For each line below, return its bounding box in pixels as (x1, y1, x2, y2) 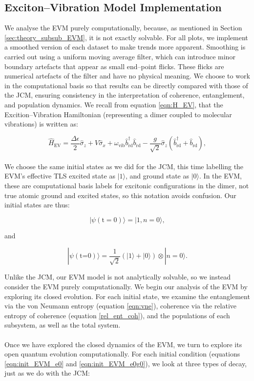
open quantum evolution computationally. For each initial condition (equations (4, 349, 240, 359)
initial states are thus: (4, 200, 70, 210)
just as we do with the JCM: (4, 368, 90, 378)
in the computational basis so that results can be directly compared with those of (4, 80, 248, 90)
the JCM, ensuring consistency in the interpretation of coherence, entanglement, (4, 90, 245, 100)
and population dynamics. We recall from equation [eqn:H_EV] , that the (4, 99, 223, 109)
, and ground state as (125, 171, 190, 181)
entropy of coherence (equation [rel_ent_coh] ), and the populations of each (4, 310, 230, 320)
